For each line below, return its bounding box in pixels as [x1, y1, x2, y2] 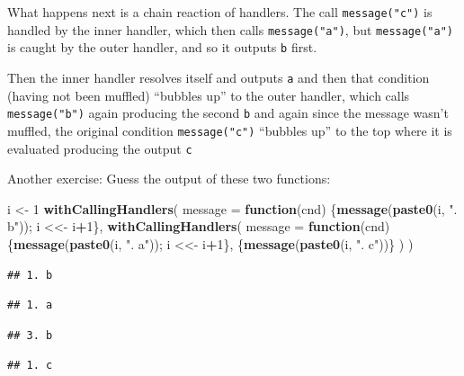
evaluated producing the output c [7, 139, 192, 157]
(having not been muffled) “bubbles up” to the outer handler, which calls [7, 85, 410, 104]
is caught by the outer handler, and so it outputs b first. [7, 38, 317, 57]
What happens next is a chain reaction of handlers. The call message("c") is [7, 3, 433, 21]
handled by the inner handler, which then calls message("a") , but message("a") [7, 20, 453, 39]
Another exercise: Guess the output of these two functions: [7, 169, 331, 188]
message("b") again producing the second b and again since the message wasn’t [7, 103, 449, 122]
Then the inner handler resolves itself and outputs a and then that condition [7, 67, 430, 86]
